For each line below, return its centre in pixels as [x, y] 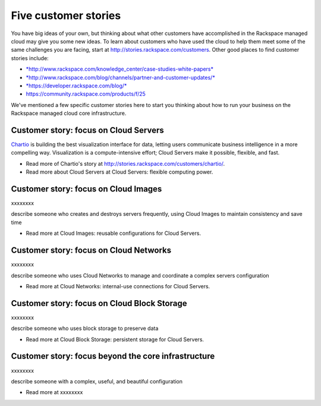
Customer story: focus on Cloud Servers [88, 130]
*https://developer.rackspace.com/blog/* [76, 86]
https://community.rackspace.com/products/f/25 [86, 94]
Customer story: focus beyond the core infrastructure [113, 356]
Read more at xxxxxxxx [54, 392]
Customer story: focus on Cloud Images [86, 189]
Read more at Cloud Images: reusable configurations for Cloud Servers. [114, 233]
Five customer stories [66, 15]
